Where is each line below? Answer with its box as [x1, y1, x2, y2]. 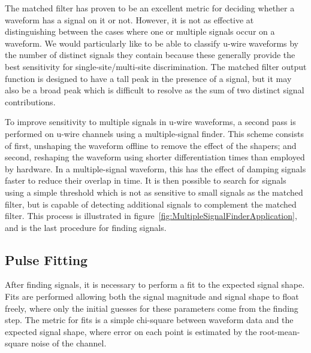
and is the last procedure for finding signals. [5, 221, 167, 233]
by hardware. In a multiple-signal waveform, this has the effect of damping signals [5, 162, 306, 175]
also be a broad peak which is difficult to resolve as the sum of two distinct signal [5, 84, 304, 96]
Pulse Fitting [5, 250, 88, 269]
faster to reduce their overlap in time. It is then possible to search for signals [5, 174, 286, 187]
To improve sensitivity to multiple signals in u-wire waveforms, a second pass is [5, 115, 296, 128]
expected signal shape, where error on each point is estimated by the [5, 325, 257, 337]
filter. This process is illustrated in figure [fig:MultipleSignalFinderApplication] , [5, 209, 297, 222]
